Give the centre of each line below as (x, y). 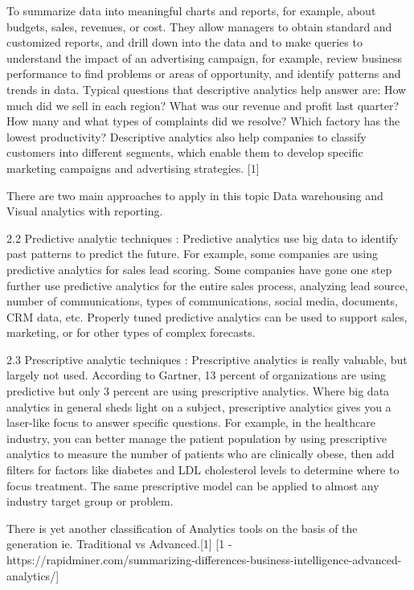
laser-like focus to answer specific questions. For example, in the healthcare (191, 422)
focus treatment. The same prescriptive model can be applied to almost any (193, 485)
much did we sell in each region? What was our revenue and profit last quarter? (203, 105)
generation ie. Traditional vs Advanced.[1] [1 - (119, 544)
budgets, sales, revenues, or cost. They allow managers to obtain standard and (199, 26)
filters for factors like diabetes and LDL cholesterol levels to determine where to (203, 470)
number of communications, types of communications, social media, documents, (202, 301)
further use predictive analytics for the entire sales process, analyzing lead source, (207, 285)
